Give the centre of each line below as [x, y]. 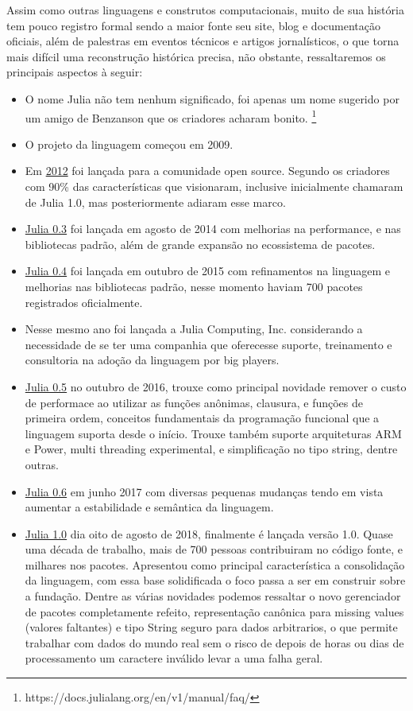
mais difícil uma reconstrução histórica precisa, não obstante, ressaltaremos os [196, 56]
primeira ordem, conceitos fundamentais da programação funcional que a [202, 418]
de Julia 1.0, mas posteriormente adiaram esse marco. [155, 202]
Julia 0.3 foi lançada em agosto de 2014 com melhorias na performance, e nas [213, 229]
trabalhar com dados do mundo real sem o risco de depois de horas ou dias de [214, 642]
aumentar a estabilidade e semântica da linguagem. [149, 507]
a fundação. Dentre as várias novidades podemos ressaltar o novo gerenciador [213, 596]
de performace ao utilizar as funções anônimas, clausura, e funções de [194, 402]
